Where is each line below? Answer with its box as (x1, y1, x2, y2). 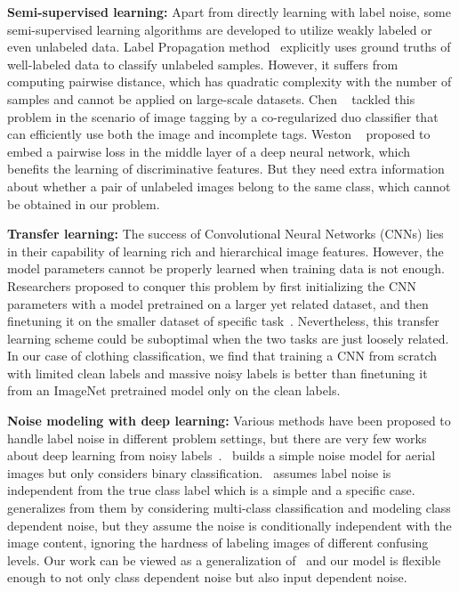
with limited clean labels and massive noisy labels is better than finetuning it (7, 363, 428, 382)
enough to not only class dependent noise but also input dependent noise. (7, 568, 407, 587)
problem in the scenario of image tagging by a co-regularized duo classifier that (7, 107, 439, 126)
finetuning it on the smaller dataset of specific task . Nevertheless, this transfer (7, 312, 439, 330)
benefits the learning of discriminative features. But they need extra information (7, 159, 445, 178)
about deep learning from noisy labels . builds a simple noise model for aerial (7, 446, 436, 465)
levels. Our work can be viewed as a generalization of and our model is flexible (7, 550, 441, 569)
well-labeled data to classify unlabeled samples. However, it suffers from (7, 54, 399, 73)
